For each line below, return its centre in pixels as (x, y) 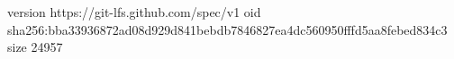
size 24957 (35, 47)
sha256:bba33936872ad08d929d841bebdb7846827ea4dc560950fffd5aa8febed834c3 (227, 29)
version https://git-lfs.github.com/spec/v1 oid (134, 12)
